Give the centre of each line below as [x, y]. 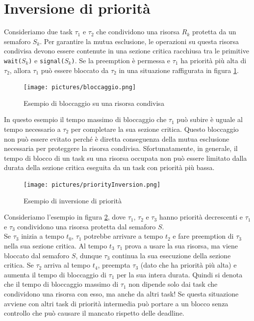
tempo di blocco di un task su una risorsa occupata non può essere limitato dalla [126, 158]
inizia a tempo [43, 236]
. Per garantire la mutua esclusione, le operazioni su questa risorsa [140, 41]
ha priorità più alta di [214, 60]
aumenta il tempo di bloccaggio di [55, 274]
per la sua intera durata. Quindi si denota [179, 274]
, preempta [114, 265]
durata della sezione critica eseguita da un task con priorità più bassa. [109, 167]
